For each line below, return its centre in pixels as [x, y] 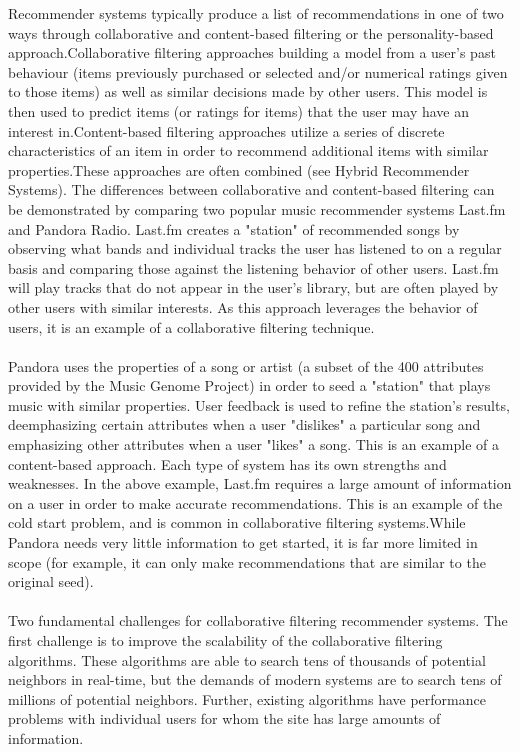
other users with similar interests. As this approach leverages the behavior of [243, 306]
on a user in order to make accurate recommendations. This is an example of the [255, 502]
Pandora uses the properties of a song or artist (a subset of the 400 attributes [246, 365]
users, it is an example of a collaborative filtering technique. [191, 326]
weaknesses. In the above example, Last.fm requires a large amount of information [260, 483]
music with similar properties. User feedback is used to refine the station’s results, [259, 404]
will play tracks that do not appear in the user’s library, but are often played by [253, 287]
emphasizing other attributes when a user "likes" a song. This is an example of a [253, 444]
